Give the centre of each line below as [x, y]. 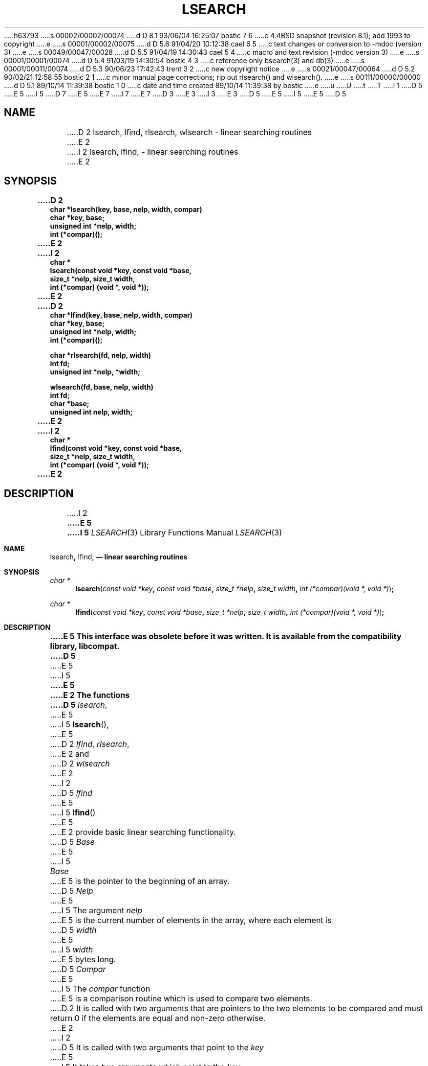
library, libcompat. [85, 646]
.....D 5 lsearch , [79, 705]
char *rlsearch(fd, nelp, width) [101, 355]
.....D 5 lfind [71, 793]
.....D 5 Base [72, 842]
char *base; [70, 404]
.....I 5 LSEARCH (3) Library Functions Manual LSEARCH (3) [174, 533]
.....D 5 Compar [78, 969]
